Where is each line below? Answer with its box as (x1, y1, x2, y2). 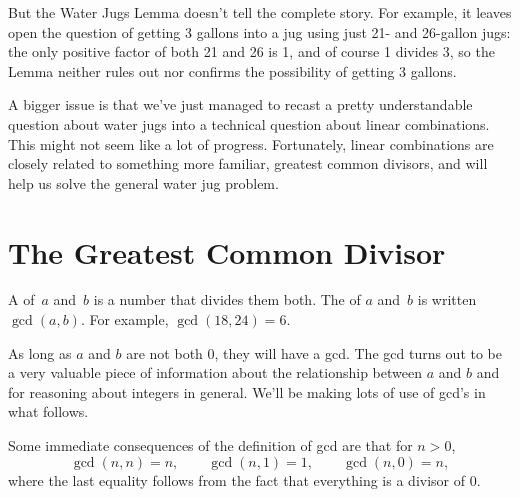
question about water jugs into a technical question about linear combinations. (8, 113, 490, 134)
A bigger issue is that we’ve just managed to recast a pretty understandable (8, 94, 473, 115)
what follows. (8, 401, 89, 422)
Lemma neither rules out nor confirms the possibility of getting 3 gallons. (8, 60, 457, 81)
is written (417, 289, 477, 310)
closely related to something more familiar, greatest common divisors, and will (8, 153, 488, 174)
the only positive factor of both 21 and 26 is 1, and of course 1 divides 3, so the (8, 41, 495, 62)
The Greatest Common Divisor (8, 231, 446, 272)
